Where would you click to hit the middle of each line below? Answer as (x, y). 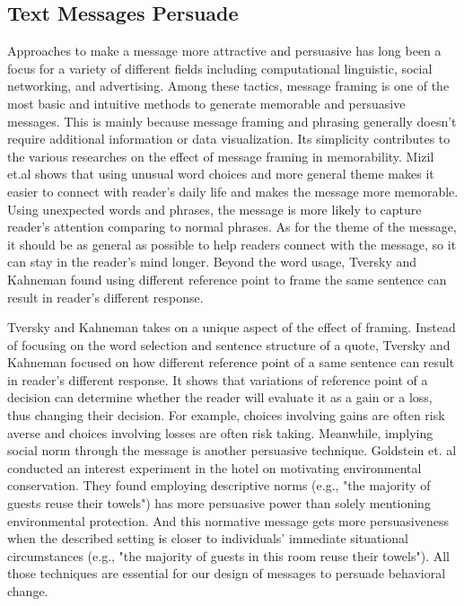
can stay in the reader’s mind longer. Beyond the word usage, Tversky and (212, 262)
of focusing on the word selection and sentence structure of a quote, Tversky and (229, 344)
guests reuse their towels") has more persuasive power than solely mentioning (219, 503)
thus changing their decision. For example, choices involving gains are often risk (226, 415)
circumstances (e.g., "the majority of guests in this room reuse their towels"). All (228, 555)
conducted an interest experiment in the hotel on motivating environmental (214, 467)
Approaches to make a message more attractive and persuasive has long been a (224, 51)
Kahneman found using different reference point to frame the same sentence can (227, 279)
